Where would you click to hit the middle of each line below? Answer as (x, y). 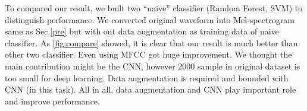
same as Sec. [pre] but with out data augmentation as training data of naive (142, 31)
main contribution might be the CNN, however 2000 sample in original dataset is (153, 66)
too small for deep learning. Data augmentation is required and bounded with (147, 77)
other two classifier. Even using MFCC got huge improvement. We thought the (148, 54)
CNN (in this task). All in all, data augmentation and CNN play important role (151, 89)
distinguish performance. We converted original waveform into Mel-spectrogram (150, 19)
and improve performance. (52, 101)
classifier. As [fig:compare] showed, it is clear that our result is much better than (151, 42)
